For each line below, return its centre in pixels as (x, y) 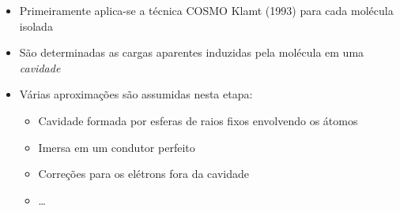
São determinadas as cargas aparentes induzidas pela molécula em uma (192, 52)
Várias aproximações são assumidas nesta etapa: (136, 94)
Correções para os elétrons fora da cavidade (143, 174)
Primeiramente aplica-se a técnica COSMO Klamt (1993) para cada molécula (206, 10)
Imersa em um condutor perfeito (117, 147)
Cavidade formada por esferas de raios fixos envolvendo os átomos (198, 120)
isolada (36, 26)
